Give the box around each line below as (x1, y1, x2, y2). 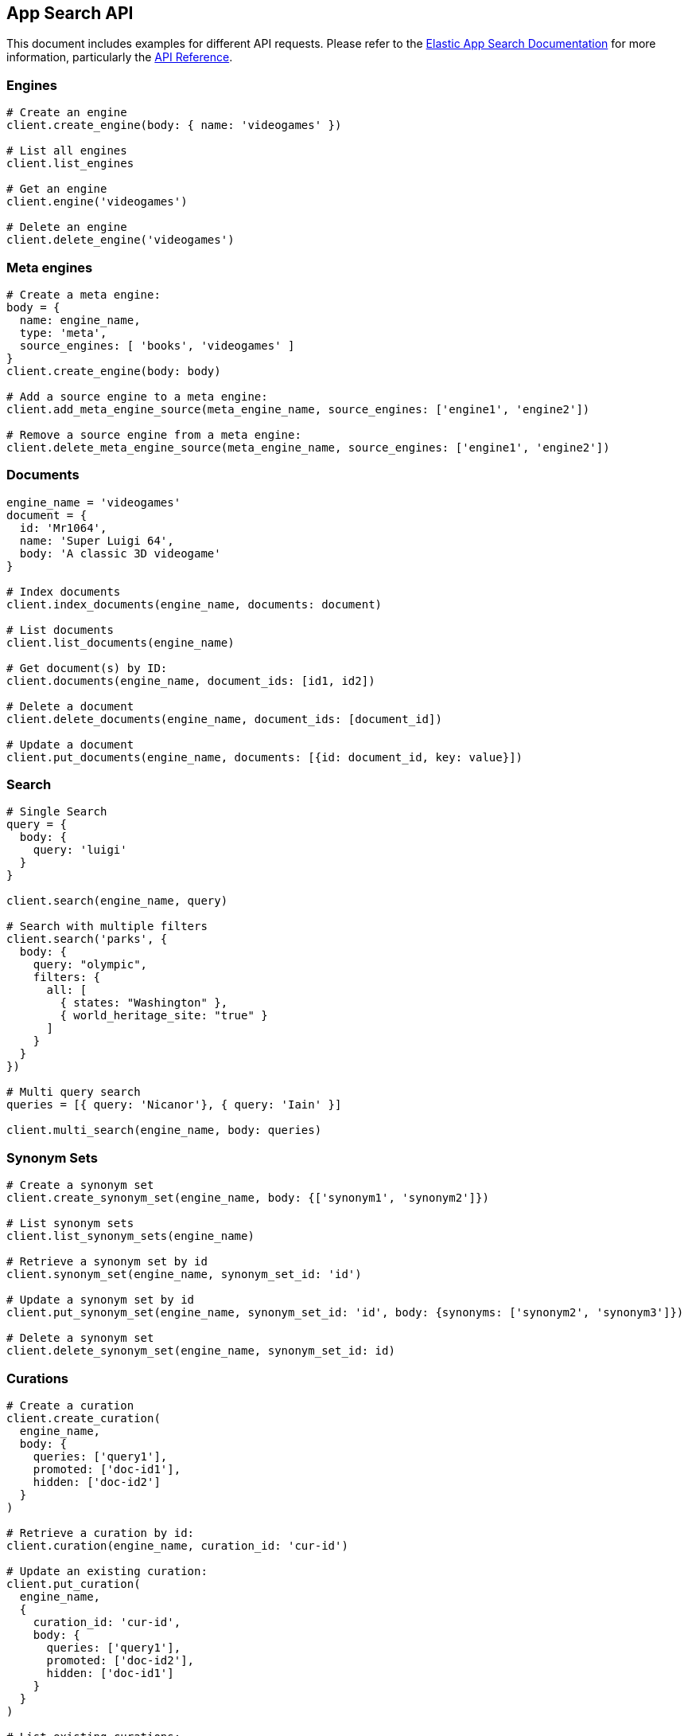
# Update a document (6, 737, 134, 751)
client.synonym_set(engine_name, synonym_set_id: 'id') (6, 1268, 362, 1281)
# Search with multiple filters (6, 920, 208, 933)
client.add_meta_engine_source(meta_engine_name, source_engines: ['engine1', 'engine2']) (6, 402, 590, 416)
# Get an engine (6, 182, 107, 196)
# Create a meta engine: (6, 287, 161, 301)
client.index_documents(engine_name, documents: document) (6, 597, 383, 611)
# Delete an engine (6, 221, 127, 234)
